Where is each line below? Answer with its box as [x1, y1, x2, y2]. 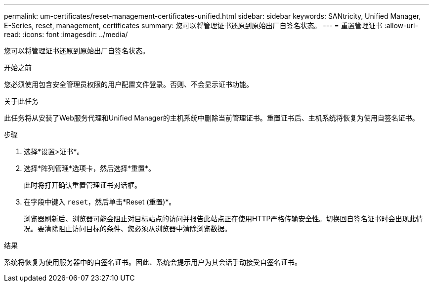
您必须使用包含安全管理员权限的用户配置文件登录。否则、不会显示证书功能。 [4, 80, 253, 88]
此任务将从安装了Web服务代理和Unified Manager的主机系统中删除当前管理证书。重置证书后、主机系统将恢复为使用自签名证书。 [4, 114, 419, 122]
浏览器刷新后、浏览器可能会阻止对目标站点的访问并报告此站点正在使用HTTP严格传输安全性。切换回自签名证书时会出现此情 [24, 214, 423, 223]
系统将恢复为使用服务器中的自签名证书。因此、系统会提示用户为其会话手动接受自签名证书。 [4, 258, 302, 266]
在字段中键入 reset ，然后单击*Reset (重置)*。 [24, 198, 176, 206]
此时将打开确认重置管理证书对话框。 [24, 181, 141, 189]
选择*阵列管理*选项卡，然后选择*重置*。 [24, 164, 156, 172]
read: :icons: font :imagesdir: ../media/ [4, 30, 128, 39]
